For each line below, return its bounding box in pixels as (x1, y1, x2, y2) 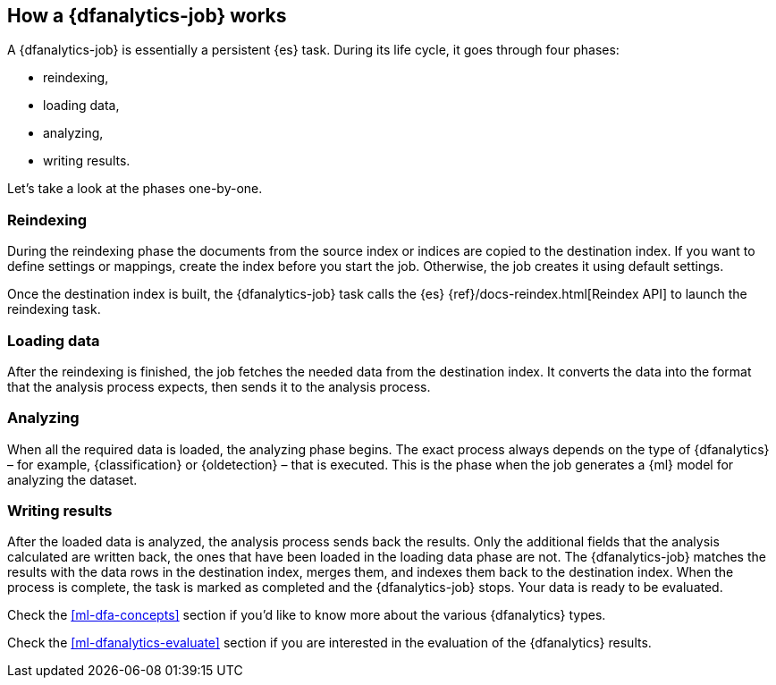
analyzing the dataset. (7, 471, 138, 487)
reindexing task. (7, 301, 101, 317)
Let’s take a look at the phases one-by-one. (7, 181, 263, 197)
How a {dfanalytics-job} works (7, 4, 287, 27)
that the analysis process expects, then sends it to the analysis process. (7, 378, 431, 394)
